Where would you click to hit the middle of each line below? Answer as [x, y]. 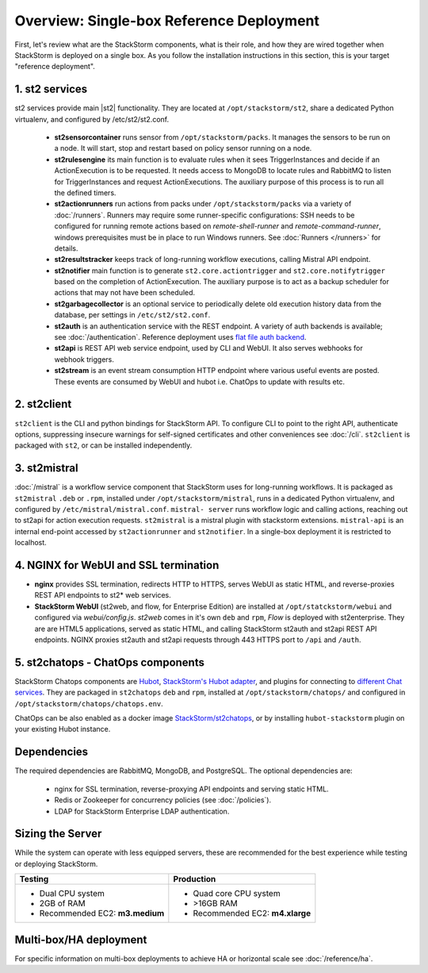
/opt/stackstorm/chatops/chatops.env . [89, 703]
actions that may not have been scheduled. [125, 293]
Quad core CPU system [237, 894]
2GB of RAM [63, 903]
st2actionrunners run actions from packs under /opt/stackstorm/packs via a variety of [203, 204]
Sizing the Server [58, 834]
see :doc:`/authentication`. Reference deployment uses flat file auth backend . [180, 337]
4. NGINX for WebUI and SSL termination [117, 565]
